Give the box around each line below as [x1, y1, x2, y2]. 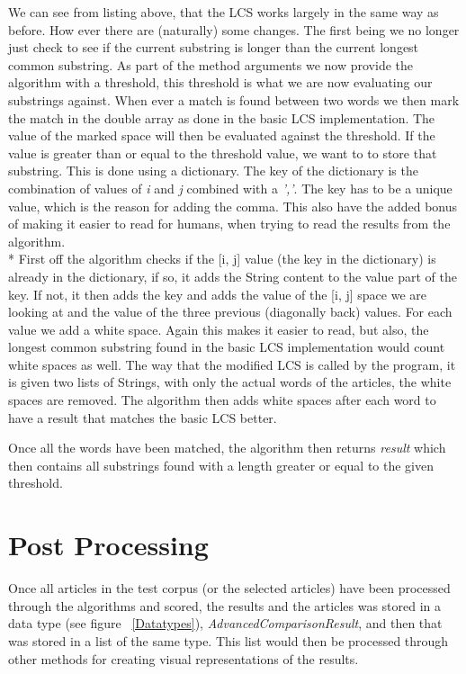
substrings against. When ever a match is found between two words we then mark [8, 90, 460, 109]
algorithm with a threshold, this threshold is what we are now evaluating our [8, 73, 433, 92]
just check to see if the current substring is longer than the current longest [8, 38, 419, 57]
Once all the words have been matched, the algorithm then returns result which [8, 438, 446, 457]
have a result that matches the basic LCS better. [8, 408, 277, 427]
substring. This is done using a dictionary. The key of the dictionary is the [8, 161, 418, 180]
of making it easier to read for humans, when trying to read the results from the [8, 214, 451, 233]
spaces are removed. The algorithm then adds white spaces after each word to [8, 391, 436, 409]
